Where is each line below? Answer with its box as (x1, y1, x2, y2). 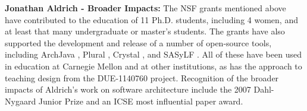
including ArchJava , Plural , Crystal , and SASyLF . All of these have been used (5, 48, 302, 61)
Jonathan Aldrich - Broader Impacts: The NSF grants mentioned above (5, 2, 286, 14)
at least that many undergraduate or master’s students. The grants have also (5, 25, 285, 37)
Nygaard (5, 94, 36, 107)
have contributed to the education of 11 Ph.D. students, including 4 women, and (5, 13, 298, 26)
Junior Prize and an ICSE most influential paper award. (38, 94, 243, 107)
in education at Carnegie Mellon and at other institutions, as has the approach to (5, 59, 302, 72)
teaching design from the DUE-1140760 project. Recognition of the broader (5, 71, 279, 84)
